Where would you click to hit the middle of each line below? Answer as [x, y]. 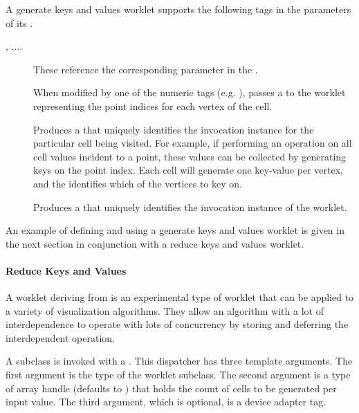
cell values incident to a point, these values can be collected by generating [190, 156]
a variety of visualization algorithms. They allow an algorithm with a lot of [165, 310]
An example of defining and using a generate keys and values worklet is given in [175, 230]
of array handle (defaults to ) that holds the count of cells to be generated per [171, 388]
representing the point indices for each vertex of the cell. [153, 105]
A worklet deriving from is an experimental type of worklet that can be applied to [180, 297]
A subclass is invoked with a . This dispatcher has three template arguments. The [179, 361]
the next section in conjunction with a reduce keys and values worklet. [155, 243]
